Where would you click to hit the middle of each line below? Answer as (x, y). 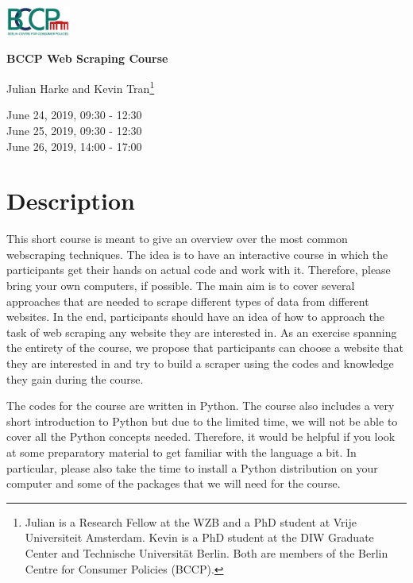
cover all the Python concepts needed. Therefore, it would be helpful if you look (201, 436)
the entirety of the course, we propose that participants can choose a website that (205, 347)
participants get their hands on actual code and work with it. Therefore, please (199, 270)
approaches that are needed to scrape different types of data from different (188, 301)
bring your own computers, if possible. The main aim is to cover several (181, 286)
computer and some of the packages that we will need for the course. (174, 483)
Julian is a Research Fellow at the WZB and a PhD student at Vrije (191, 521)
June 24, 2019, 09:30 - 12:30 (74, 115)
